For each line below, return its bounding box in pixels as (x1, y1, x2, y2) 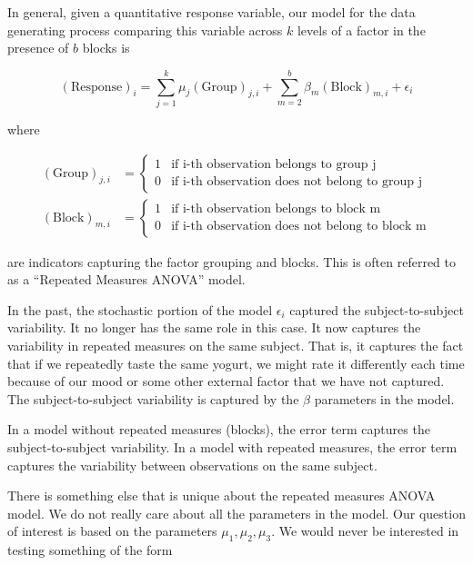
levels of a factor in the (297, 20, 426, 39)
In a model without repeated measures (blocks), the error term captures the (7, 420, 430, 439)
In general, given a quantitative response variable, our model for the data (7, 3, 416, 21)
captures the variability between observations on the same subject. (7, 455, 377, 474)
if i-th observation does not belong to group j (171, 175, 423, 189)
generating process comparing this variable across (7, 20, 283, 39)
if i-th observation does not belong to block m (171, 220, 427, 233)
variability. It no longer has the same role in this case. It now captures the (7, 318, 421, 337)
